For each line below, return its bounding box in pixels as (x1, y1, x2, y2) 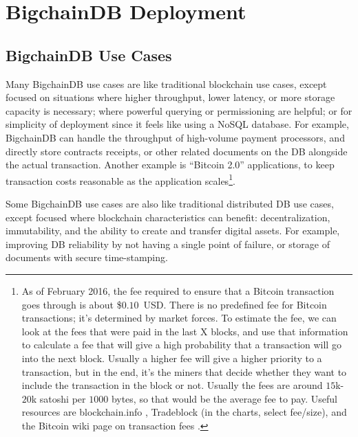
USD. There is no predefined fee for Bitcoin (143, 297, 327, 311)
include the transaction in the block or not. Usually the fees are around (21, 378, 323, 392)
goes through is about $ (21, 297, 122, 311)
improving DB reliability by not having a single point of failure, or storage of (6, 236, 330, 251)
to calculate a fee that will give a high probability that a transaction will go (21, 337, 341, 352)
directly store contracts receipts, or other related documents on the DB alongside (6, 144, 348, 158)
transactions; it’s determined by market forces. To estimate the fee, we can (21, 311, 337, 325)
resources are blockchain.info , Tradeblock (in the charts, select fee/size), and (21, 405, 347, 419)
